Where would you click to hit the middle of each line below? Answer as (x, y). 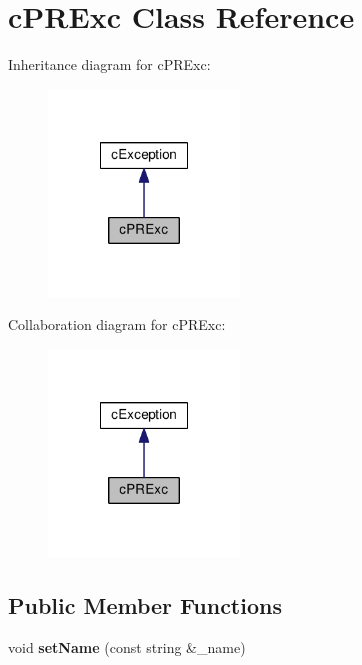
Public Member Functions (145, 604)
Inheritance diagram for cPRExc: (109, 64)
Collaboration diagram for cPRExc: (117, 324)
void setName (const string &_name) (127, 646)
